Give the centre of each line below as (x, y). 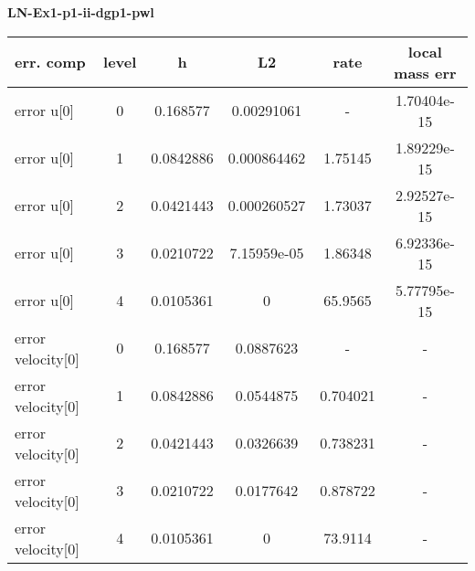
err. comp (50, 62)
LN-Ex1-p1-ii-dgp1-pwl (81, 12)
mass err (425, 72)
